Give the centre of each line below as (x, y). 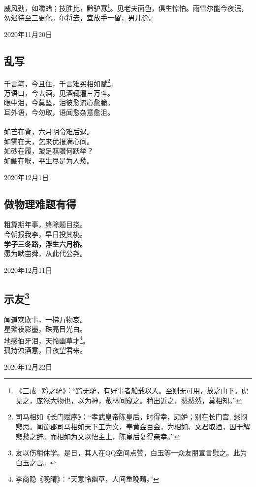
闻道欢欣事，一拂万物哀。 (45, 319)
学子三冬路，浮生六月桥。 (45, 243)
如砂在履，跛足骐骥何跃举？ (49, 151)
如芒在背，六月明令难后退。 (49, 131)
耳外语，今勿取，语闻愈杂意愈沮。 (59, 112)
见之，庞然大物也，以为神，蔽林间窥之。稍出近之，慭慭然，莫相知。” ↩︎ (129, 400)
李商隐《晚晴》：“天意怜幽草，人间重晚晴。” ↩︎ (87, 479)
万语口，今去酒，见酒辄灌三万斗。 (59, 93)
